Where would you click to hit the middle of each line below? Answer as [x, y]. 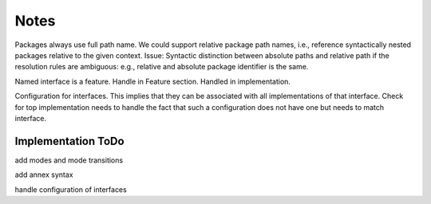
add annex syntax [44, 175]
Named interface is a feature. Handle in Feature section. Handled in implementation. [153, 81]
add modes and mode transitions [69, 160]
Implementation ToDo [69, 141]
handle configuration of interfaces [71, 189]
